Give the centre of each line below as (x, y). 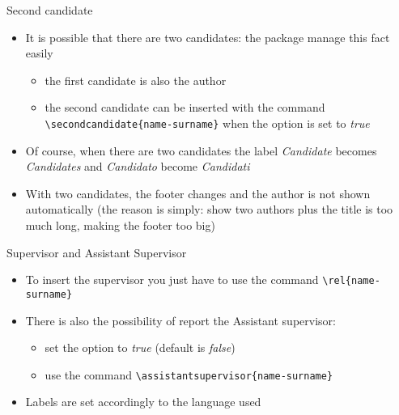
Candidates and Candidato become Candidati (138, 166)
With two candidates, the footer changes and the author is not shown (198, 193)
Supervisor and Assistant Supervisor (97, 252)
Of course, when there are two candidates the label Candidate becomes (201, 150)
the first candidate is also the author (136, 80)
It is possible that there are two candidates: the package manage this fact (208, 37)
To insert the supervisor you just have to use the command (172, 279)
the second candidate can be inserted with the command (185, 107)
